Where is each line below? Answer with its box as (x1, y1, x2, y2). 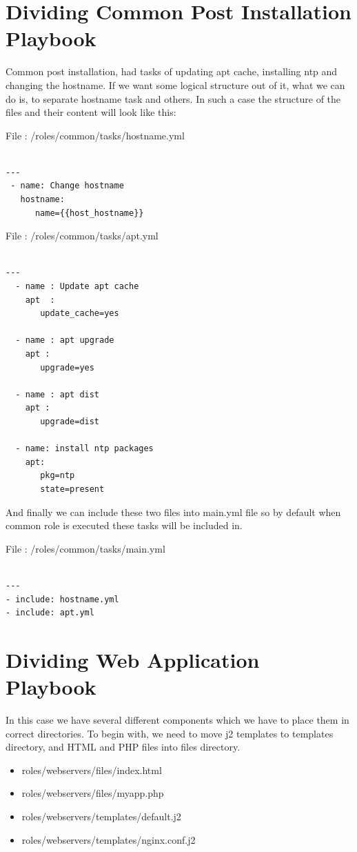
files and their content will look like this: (6, 105, 176, 119)
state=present (40, 484, 105, 494)
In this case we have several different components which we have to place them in (6, 713, 349, 726)
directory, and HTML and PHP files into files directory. (6, 740, 241, 754)
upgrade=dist (40, 416, 100, 426)
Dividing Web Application (6, 645, 260, 673)
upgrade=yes (40, 362, 94, 373)
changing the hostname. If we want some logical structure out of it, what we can (6, 77, 345, 92)
